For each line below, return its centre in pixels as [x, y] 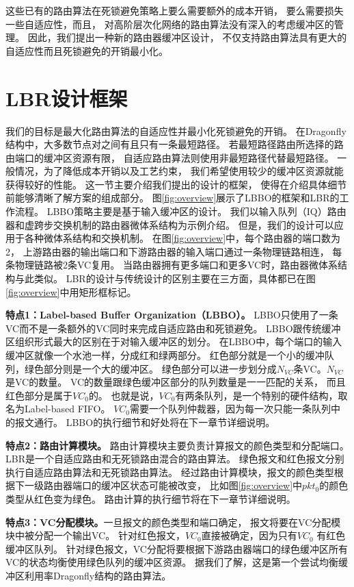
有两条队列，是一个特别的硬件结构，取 [261, 395]
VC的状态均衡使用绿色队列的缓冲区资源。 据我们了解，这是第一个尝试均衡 [172, 562]
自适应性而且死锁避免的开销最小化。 [87, 50]
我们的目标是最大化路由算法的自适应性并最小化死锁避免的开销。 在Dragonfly [176, 130]
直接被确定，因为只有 [249, 535]
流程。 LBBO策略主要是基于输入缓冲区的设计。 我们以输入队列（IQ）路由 [180, 211]
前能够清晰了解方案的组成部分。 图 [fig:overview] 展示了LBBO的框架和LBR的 [173, 198]
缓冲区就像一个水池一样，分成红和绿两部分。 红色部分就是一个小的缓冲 [165, 355]
